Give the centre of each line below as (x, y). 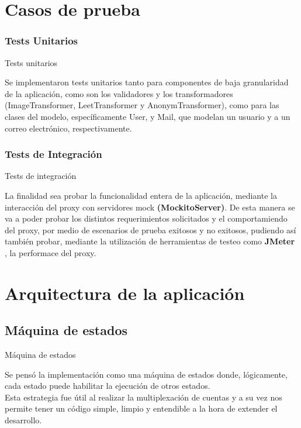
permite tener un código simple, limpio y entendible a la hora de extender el (141, 408)
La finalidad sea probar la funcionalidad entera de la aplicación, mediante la (141, 195)
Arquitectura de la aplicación (125, 293)
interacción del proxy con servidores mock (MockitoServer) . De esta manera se (150, 207)
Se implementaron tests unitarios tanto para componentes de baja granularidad (147, 82)
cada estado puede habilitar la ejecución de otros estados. (108, 386)
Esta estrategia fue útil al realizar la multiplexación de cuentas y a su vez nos (143, 397)
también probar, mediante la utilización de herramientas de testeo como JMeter (150, 241)
